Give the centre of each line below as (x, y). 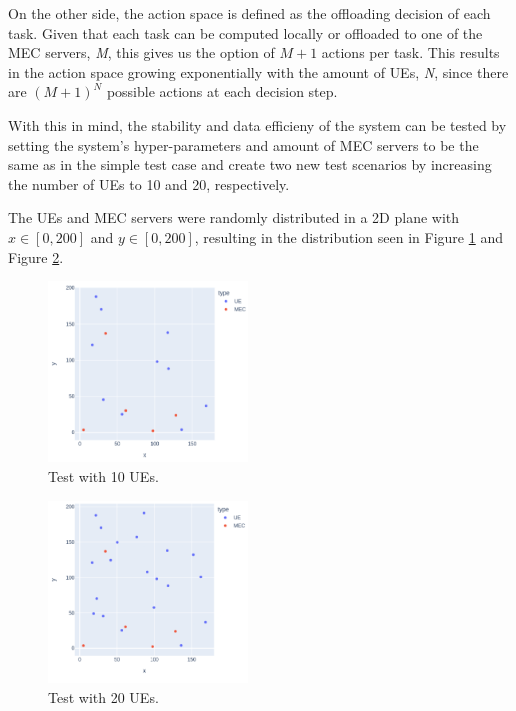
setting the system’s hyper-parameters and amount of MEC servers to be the (243, 144)
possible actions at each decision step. (222, 91)
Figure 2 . (36, 256)
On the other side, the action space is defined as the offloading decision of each (249, 13)
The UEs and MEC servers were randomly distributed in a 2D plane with (234, 217)
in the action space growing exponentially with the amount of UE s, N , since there (258, 71)
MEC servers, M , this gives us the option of (141, 52)
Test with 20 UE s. (103, 696)
